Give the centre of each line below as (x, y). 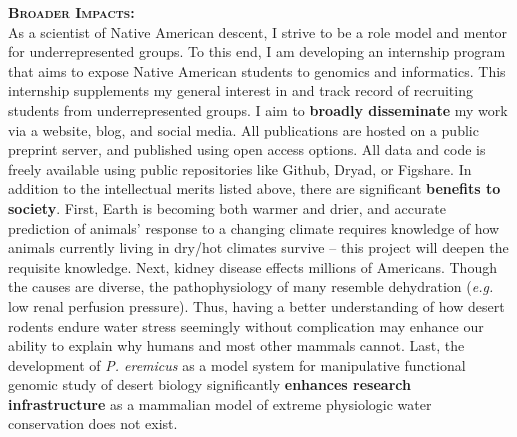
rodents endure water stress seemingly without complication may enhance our (246, 325)
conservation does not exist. (93, 423)
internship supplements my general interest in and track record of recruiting (240, 90)
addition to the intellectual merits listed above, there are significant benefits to (254, 188)
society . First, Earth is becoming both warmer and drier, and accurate (227, 207)
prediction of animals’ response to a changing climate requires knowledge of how (254, 227)
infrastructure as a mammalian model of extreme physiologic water (220, 403)
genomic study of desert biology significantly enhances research (209, 384)
